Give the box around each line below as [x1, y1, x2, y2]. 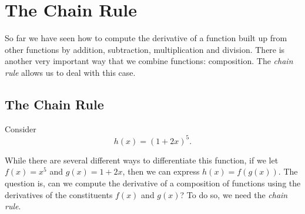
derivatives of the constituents [5, 188, 113, 200]
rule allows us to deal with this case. [5, 66, 136, 78]
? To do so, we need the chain [180, 188, 288, 200]
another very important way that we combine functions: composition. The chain [5, 55, 293, 67]
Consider [5, 122, 36, 135]
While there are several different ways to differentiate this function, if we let [5, 153, 279, 166]
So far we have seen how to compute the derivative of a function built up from [5, 32, 287, 44]
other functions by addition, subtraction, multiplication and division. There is [5, 43, 285, 55]
